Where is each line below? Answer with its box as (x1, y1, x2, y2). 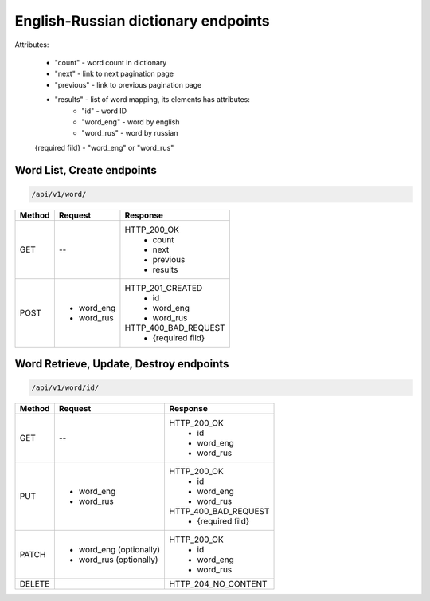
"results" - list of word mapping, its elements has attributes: (54, 95, 250, 104)
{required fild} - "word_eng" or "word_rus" (34, 143, 174, 152)
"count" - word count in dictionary (54, 57, 167, 67)
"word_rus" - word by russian (81, 128, 178, 138)
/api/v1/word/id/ (31, 383, 100, 392)
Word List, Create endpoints (14, 163, 157, 177)
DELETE (19, 579, 50, 590)
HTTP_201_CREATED (124, 282, 203, 293)
